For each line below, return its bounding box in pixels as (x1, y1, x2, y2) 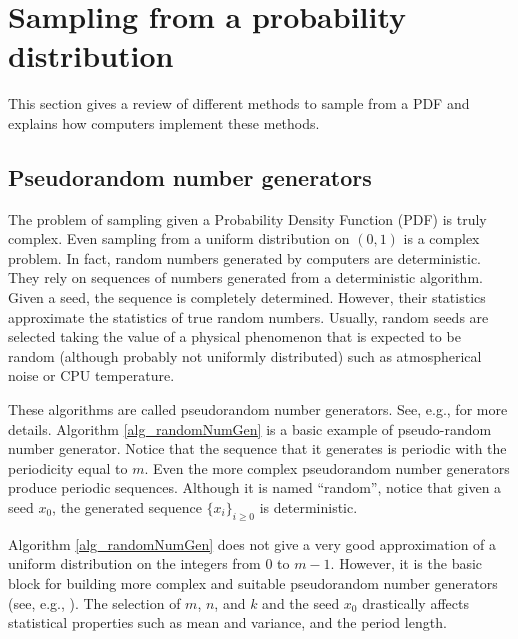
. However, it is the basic (330, 553, 483, 574)
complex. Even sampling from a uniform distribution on (8, 228, 350, 249)
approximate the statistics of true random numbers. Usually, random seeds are (8, 306, 489, 327)
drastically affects (362, 592, 469, 613)
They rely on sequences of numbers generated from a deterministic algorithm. (8, 267, 483, 288)
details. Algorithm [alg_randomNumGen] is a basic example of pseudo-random (8, 418, 492, 439)
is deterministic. (259, 497, 358, 518)
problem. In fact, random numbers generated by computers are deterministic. (8, 247, 482, 268)
